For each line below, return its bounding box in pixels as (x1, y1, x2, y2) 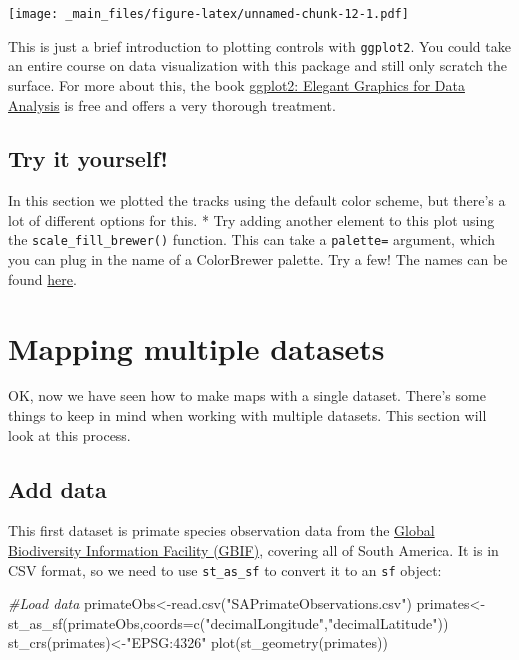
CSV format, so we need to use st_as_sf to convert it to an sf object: (8, 559, 442, 580)
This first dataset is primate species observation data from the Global (8, 520, 435, 541)
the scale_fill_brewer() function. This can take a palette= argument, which (8, 229, 496, 250)
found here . (8, 268, 77, 289)
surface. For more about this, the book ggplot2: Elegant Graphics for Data (8, 74, 465, 95)
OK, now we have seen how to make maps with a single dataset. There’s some (8, 385, 486, 406)
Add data (8, 473, 107, 504)
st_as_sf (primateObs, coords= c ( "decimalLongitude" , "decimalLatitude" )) (8, 612, 449, 633)
